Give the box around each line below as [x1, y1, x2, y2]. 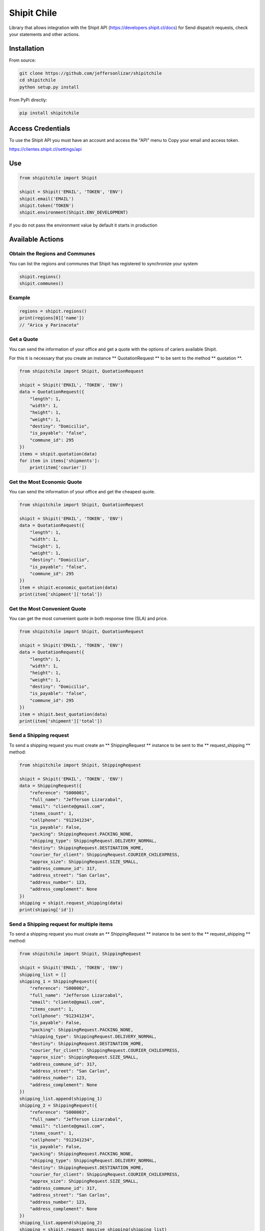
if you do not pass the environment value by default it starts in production [9, 222, 158, 228]
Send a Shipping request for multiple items [9, 921, 113, 928]
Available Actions [9, 235, 64, 244]
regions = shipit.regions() [19, 308, 87, 314]
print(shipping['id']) [19, 907, 74, 913]
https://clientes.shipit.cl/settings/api [9, 146, 82, 152]
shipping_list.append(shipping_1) [19, 1096, 103, 1101]
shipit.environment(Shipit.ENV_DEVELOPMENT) [19, 210, 129, 215]
